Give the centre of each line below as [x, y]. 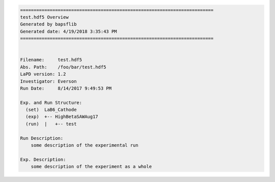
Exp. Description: [43, 159]
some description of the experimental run [85, 145]
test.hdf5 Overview [44, 17]
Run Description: [42, 138]
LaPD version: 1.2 [43, 74]
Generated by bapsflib [48, 24]
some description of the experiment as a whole [91, 167]
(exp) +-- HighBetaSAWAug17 [62, 117]
